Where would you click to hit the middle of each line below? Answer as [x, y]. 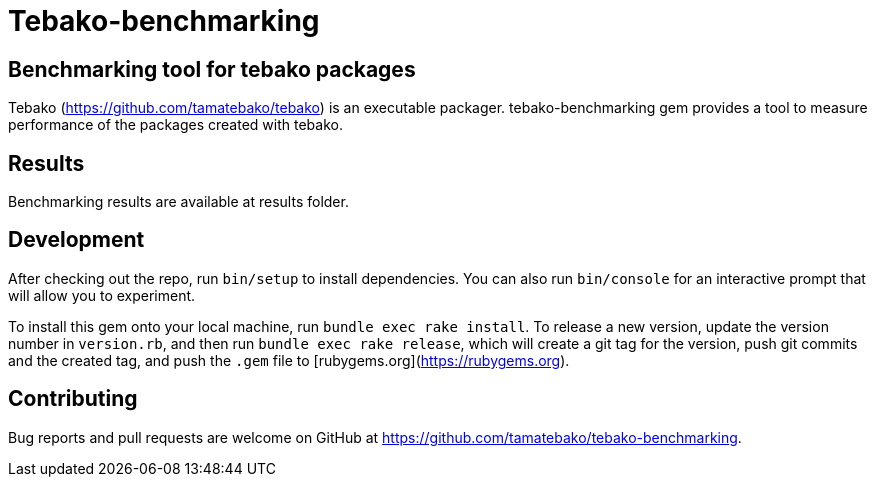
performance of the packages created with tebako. [175, 125]
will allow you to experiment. [102, 295]
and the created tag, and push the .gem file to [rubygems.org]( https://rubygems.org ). [289, 360]
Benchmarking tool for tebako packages [212, 69]
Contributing [73, 399]
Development [76, 240]
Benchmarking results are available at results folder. [178, 202]
